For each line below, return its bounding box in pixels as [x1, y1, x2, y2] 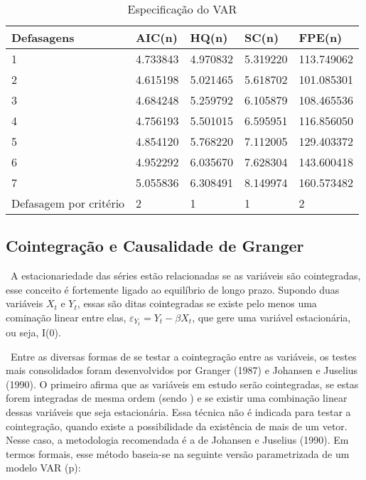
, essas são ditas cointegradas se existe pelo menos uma [77, 296, 317, 311]
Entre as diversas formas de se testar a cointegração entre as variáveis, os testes [10, 348, 357, 363]
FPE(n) [298, 29, 343, 46]
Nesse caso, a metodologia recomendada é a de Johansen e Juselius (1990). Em [6, 432, 349, 447]
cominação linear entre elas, [6, 309, 127, 324]
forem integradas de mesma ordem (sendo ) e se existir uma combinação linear [6, 390, 348, 405]
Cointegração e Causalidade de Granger [6, 235, 304, 257]
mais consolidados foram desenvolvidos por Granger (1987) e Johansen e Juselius [6, 363, 358, 378]
